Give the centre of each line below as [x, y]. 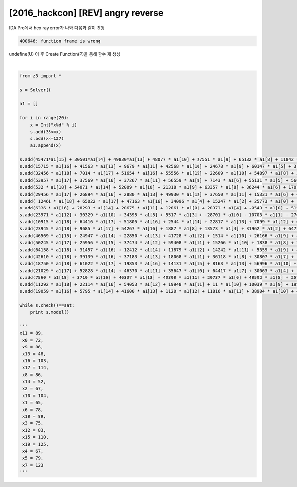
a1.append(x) [46, 145]
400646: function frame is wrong [60, 41]
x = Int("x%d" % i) [54, 125]
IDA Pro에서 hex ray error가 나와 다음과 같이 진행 [57, 28]
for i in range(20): [44, 118]
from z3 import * [41, 76]
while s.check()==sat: [47, 305]
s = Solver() [35, 90]
